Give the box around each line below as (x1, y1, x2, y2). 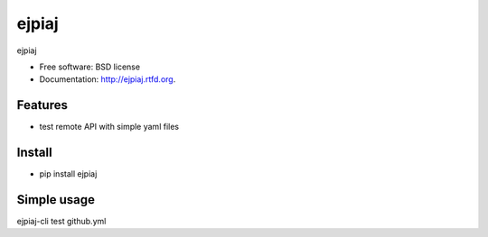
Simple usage (16, 192, 95, 207)
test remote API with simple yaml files (39, 122, 180, 132)
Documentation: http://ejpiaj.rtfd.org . (39, 74, 176, 85)
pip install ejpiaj (39, 169, 98, 179)
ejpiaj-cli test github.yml (16, 216, 107, 227)
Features (16, 97, 68, 113)
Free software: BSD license (39, 61, 140, 72)
